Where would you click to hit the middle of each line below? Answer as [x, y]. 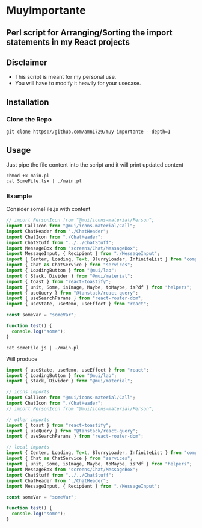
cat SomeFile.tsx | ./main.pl [44, 181]
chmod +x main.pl [28, 176]
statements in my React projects [68, 42]
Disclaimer [27, 62]
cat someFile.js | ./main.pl [43, 348]
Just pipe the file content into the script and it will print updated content [95, 164]
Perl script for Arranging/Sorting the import [89, 33]
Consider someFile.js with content [48, 209]
